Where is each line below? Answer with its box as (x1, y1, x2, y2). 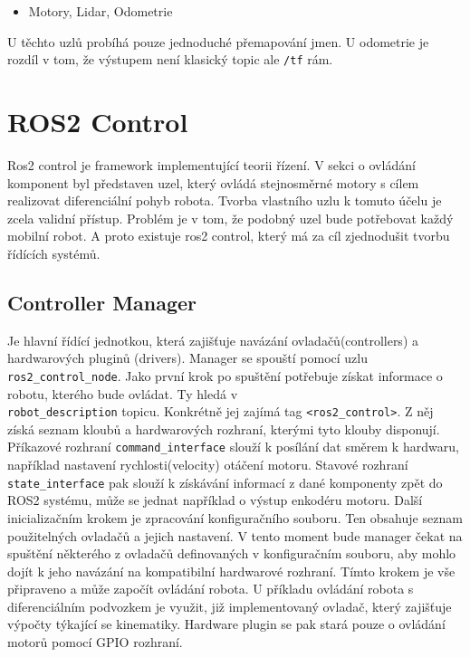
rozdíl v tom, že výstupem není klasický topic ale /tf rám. (7, 50, 333, 69)
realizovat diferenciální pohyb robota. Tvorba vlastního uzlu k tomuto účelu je (7, 191, 442, 210)
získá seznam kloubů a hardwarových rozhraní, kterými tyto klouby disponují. (7, 419, 440, 438)
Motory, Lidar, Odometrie (28, 2, 173, 20)
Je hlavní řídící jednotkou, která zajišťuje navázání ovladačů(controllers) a (7, 330, 418, 349)
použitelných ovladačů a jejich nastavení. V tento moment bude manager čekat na (7, 526, 463, 545)
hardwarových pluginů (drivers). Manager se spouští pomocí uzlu (7, 348, 368, 367)
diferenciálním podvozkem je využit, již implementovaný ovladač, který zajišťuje (7, 596, 452, 615)
